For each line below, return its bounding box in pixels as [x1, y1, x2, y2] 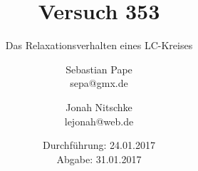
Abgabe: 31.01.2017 [56, 151, 142, 166]
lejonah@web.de [64, 113, 134, 128]
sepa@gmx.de [70, 76, 128, 90]
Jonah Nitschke [66, 99, 132, 114]
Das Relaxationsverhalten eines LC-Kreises [5, 38, 193, 53]
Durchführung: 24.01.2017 [43, 138, 155, 152]
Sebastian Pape [66, 61, 132, 76]
